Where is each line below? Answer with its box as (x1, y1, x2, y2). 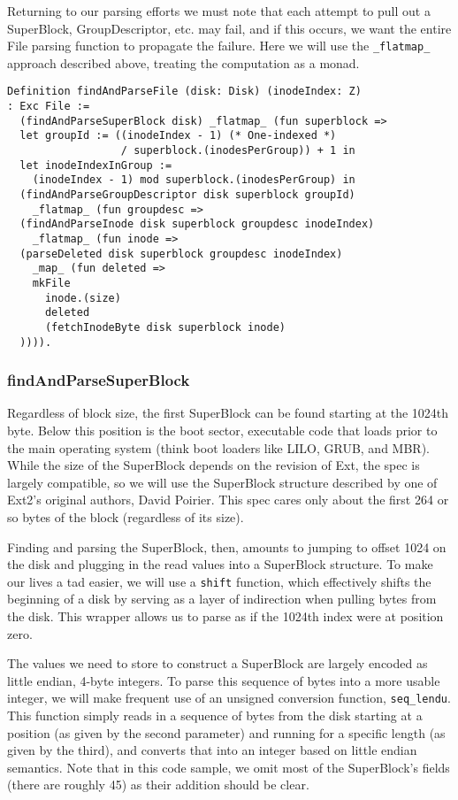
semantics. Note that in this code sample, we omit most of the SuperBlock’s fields (7, 758, 450, 776)
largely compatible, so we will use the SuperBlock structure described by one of (7, 473, 438, 491)
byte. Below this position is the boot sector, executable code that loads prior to (7, 421, 438, 440)
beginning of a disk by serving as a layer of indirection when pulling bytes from (7, 589, 437, 608)
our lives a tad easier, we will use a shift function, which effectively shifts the (7, 572, 431, 590)
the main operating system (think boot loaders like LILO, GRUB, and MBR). (7, 438, 430, 457)
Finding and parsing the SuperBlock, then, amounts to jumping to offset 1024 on (7, 537, 447, 556)
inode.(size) (44, 291, 121, 304)
